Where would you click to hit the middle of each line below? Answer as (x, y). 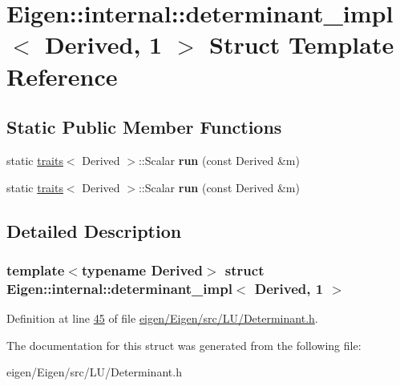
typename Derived (142, 269)
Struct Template (301, 44)
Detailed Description (94, 230)
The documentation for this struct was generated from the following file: (184, 345)
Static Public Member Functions (144, 127)
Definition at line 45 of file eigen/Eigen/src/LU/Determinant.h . (162, 318)
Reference (62, 76)
